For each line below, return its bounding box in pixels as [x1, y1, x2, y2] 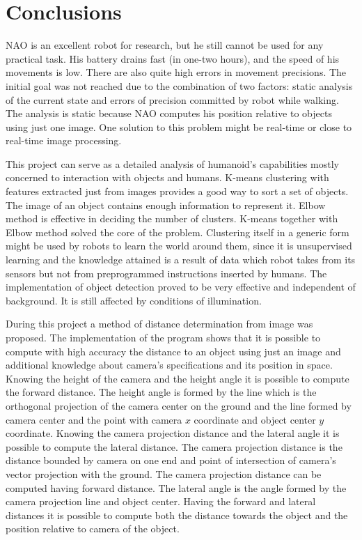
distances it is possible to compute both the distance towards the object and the [6, 507, 348, 522]
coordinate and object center [194, 412, 316, 426]
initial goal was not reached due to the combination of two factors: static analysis [6, 78, 353, 93]
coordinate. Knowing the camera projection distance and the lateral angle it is [6, 426, 340, 440]
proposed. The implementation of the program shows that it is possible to [6, 330, 321, 344]
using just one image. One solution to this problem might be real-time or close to [6, 119, 352, 134]
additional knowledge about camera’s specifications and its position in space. [6, 357, 333, 372]
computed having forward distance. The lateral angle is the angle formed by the [6, 480, 347, 495]
